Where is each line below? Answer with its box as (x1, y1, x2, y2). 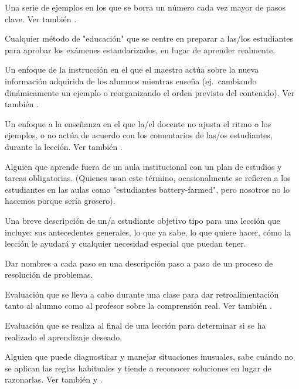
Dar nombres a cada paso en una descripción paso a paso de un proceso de (5, 257, 273, 269)
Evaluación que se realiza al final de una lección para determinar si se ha (5, 319, 266, 332)
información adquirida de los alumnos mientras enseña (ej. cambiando (5, 74, 257, 87)
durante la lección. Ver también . (5, 140, 123, 152)
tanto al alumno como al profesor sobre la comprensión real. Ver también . (5, 299, 272, 312)
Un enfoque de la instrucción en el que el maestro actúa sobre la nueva (5, 63, 259, 76)
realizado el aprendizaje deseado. (5, 330, 123, 343)
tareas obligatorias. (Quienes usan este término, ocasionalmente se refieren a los (5, 172, 291, 184)
